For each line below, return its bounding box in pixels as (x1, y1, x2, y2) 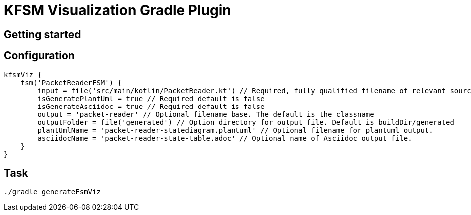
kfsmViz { (4, 70, 42, 79)
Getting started (4, 28, 81, 41)
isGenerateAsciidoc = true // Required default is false (37, 102, 265, 110)
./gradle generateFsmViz (4, 188, 101, 196)
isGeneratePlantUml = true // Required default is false (37, 94, 265, 103)
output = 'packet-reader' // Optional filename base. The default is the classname (37, 110, 374, 118)
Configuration (4, 49, 75, 62)
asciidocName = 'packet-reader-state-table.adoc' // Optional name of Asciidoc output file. (37, 134, 412, 142)
